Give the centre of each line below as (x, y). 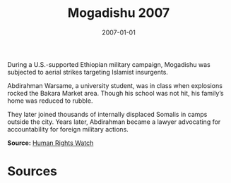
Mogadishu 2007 (119, 13)
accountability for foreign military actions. (68, 129)
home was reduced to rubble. (50, 101)
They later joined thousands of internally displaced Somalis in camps (107, 114)
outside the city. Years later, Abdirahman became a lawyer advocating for (114, 122)
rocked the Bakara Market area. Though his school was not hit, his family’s (115, 93)
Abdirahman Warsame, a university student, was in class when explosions (115, 85)
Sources (32, 171)
